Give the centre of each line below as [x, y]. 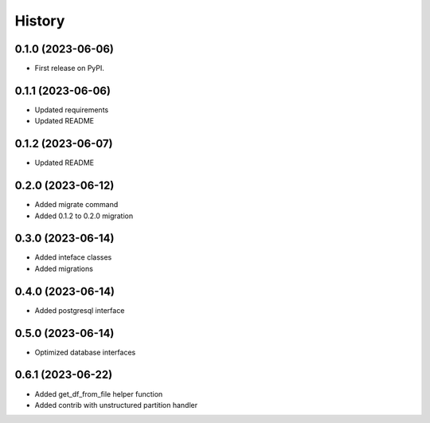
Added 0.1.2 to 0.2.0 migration [84, 216]
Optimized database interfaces [85, 352]
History [40, 21]
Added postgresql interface [80, 310]
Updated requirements [72, 110]
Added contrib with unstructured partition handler [116, 405]
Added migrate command [76, 205]
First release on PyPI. [70, 69]
